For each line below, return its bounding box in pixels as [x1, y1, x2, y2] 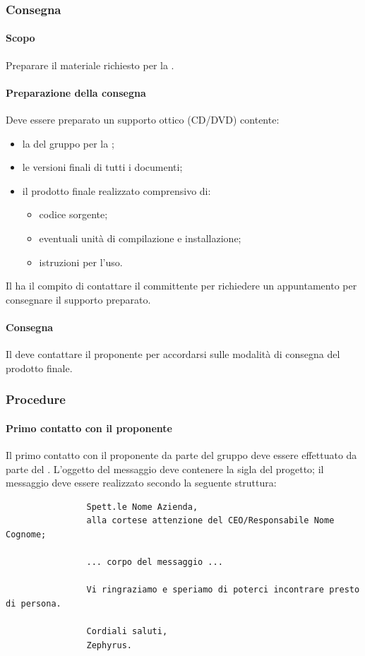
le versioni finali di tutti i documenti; [22, 160, 183, 174]
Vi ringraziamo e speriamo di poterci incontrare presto [86, 585, 360, 595]
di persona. [6, 598, 61, 609]
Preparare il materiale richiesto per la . [6, 57, 174, 72]
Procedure [6, 390, 66, 408]
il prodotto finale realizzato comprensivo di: [22, 183, 211, 198]
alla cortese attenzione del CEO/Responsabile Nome [86, 515, 335, 526]
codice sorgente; [39, 207, 108, 222]
